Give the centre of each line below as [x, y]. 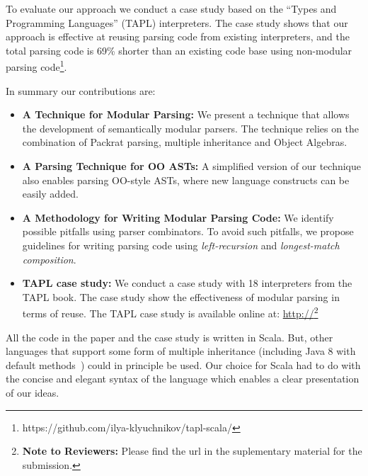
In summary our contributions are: [81, 90]
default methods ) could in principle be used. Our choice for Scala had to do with [183, 364]
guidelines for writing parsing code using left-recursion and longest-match [181, 245]
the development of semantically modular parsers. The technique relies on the [191, 128]
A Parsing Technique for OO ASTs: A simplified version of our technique [191, 166]
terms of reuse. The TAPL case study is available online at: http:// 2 [170, 312]
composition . [49, 259]
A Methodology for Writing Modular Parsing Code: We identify [178, 217]
